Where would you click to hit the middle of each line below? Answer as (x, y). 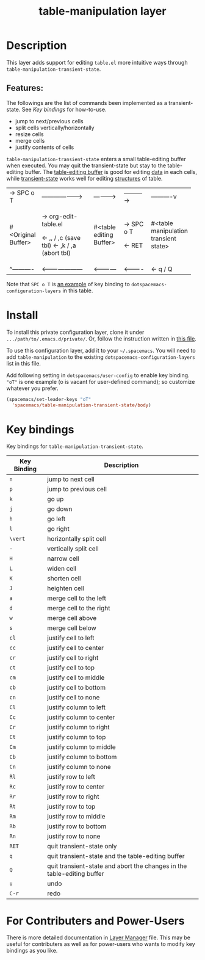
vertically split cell (73, 549)
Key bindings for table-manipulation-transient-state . (75, 446)
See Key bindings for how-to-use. (64, 109)
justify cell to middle (76, 677)
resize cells (29, 134)
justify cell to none (74, 698)
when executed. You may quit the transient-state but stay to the (86, 165)
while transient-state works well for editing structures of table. (85, 178)
